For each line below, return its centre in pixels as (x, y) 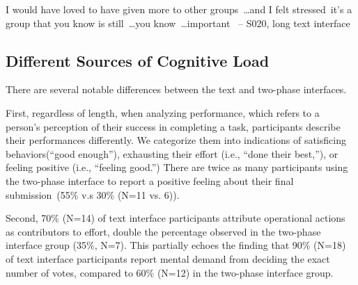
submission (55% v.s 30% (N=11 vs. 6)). (93, 194)
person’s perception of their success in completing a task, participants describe (173, 126)
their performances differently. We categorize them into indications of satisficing (176, 140)
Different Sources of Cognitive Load (138, 60)
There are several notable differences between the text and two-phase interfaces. (176, 89)
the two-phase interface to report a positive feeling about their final (150, 180)
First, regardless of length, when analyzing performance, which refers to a (163, 112)
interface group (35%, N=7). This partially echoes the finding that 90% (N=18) (176, 245)
